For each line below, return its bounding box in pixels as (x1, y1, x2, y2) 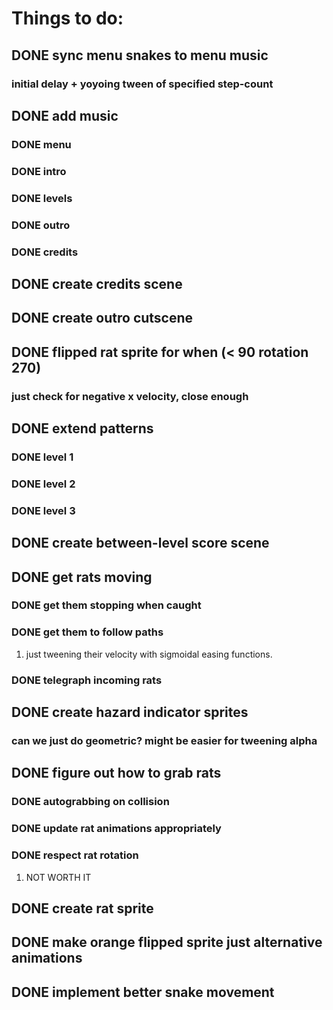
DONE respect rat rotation (11, 848, 139, 862)
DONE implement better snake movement (11, 983, 275, 1001)
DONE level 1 (11, 450, 74, 464)
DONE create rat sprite (11, 900, 154, 917)
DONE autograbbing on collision (11, 795, 170, 809)
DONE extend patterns (11, 420, 154, 437)
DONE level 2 (11, 477, 76, 491)
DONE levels (11, 191, 73, 205)
